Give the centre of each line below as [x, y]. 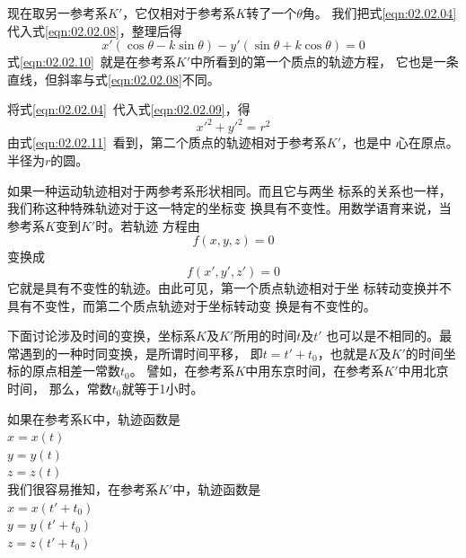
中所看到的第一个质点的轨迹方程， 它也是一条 [325, 62]
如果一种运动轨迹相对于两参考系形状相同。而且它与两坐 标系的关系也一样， [229, 190]
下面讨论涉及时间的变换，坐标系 [101, 336]
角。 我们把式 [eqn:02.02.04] [379, 13]
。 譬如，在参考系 [182, 371]
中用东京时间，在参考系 [315, 371]
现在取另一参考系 [57, 13]
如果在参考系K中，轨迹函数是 [94, 418]
